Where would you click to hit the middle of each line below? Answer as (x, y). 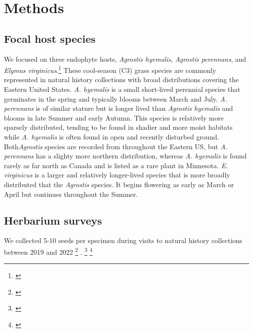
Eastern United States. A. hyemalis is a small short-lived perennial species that (122, 89)
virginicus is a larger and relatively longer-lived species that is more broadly (117, 175)
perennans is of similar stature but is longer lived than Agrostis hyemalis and (118, 108)
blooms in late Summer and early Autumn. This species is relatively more (114, 117)
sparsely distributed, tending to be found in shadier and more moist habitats (118, 127)
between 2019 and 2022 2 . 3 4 (48, 251)
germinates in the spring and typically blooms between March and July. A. (116, 98)
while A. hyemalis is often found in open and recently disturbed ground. (112, 136)
